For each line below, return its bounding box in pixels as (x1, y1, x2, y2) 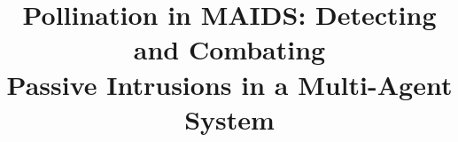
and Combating (133, 31, 326, 67)
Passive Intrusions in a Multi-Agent (6, 66, 453, 102)
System (184, 100, 275, 137)
